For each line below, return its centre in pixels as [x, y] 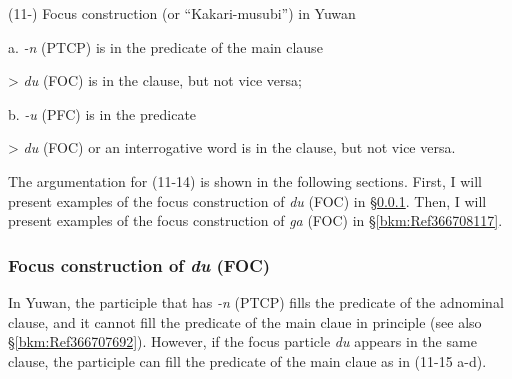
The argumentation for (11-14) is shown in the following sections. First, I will [245, 180]
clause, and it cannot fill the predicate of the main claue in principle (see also [245, 321]
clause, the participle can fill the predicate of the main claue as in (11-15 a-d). [247, 360]
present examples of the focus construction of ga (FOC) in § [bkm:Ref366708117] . [255, 220]
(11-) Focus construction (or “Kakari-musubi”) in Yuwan [182, 13]
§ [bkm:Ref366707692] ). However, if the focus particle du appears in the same [242, 341]
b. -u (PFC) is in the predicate [102, 113]
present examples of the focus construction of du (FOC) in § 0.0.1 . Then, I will [247, 200]
